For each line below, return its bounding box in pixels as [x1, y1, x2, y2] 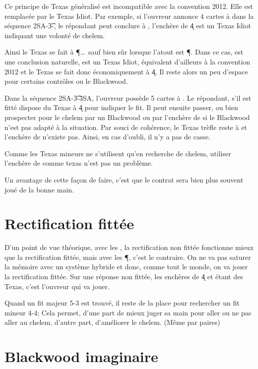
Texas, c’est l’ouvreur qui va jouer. [4, 281, 110, 291]
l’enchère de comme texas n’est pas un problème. [4, 158, 153, 168]
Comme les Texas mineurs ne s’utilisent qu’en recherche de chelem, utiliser [4, 148, 231, 158]
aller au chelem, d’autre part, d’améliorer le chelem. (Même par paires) [4, 317, 220, 327]
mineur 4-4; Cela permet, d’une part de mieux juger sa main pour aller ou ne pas [4, 307, 252, 317]
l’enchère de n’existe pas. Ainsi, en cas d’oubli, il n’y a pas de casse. [4, 131, 211, 142]
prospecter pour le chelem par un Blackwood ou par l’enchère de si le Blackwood [4, 112, 250, 122]
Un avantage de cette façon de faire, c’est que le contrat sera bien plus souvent [4, 174, 244, 184]
